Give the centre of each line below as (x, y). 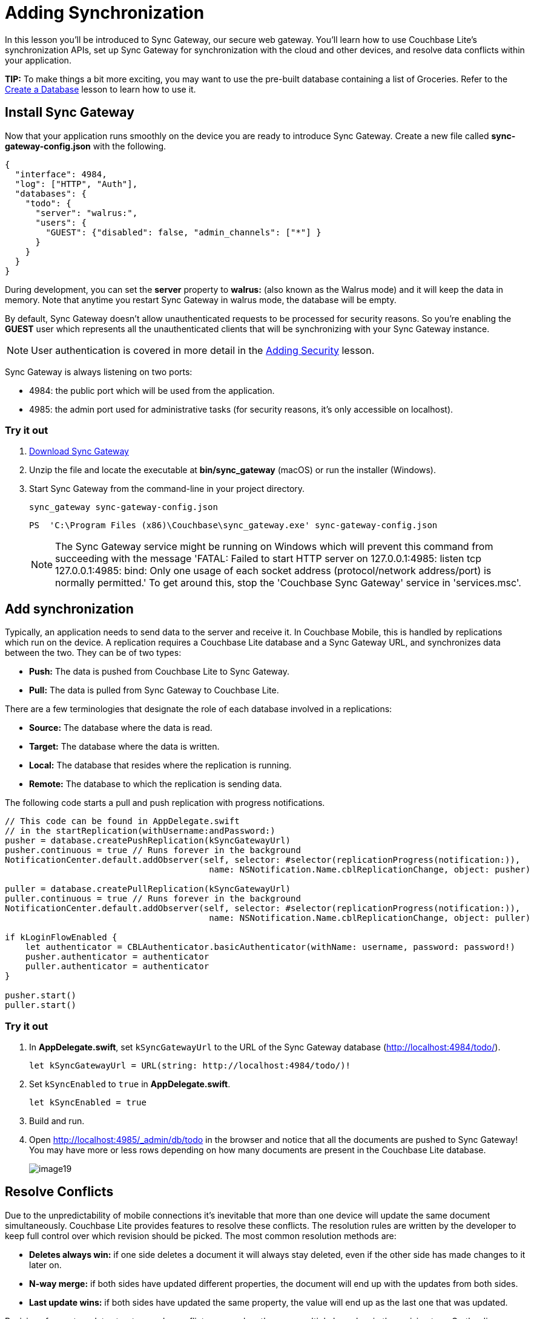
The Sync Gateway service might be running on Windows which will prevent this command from (274, 547)
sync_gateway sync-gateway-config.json (124, 507)
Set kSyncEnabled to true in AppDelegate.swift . (130, 1084)
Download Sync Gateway (79, 451)
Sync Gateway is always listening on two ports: (99, 371)
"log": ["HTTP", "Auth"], (76, 184)
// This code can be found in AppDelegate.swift (122, 821)
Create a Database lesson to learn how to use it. (101, 89)
